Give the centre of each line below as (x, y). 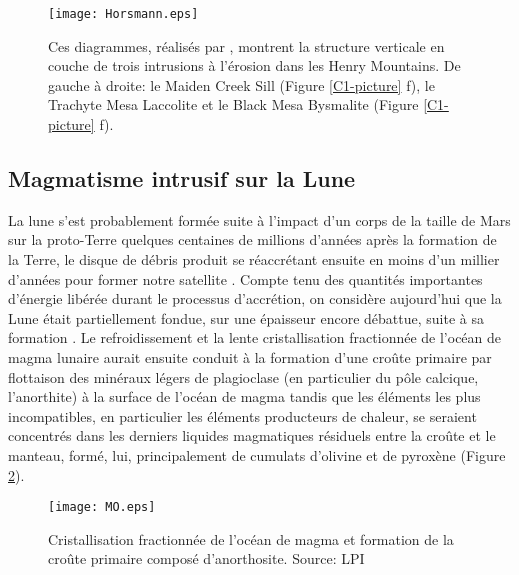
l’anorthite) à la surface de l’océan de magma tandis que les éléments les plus (244, 396)
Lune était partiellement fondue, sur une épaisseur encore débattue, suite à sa (246, 317)
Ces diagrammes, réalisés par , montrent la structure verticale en (246, 45)
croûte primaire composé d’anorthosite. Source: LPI (206, 558)
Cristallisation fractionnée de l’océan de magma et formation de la (251, 538)
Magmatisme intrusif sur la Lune (182, 178)
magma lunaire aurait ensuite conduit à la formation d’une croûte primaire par (250, 356)
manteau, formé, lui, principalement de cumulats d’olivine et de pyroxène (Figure (257, 454)
